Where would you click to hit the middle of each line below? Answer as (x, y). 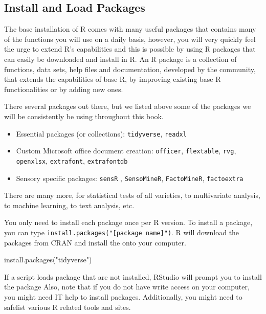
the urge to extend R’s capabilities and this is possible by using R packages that (130, 49)
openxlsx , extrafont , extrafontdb (72, 160)
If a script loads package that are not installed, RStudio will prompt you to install (133, 276)
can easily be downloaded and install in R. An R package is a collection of (120, 59)
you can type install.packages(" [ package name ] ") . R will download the (122, 232)
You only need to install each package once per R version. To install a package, (128, 222)
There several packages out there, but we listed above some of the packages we (128, 106)
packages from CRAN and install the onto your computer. (95, 242)
